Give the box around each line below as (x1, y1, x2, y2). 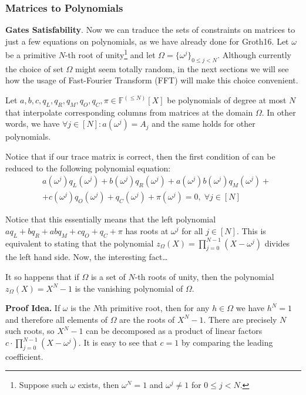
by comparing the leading (181, 336, 273, 349)
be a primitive (5, 49, 56, 61)
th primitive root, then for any (99, 302, 210, 314)
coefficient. (5, 350, 43, 362)
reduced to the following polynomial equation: (5, 161, 171, 174)
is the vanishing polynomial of (75, 282, 183, 294)
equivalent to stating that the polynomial (5, 237, 154, 249)
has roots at (125, 224, 169, 237)
